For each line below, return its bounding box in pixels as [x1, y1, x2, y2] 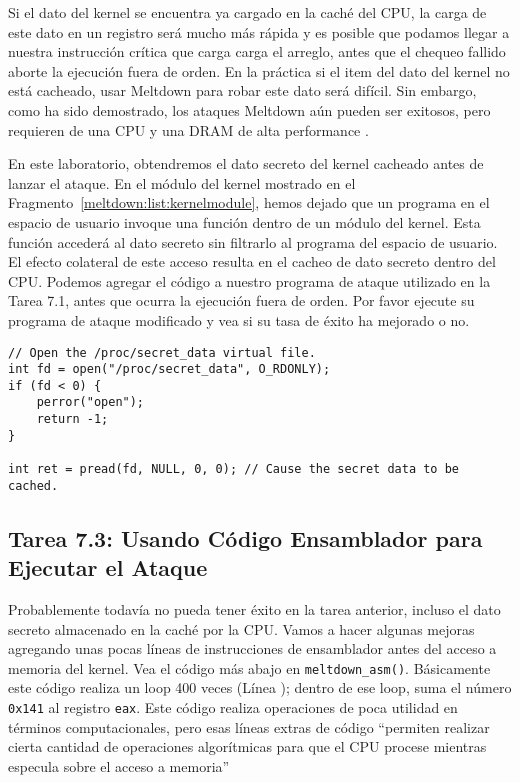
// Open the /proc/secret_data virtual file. [8, 345, 316, 360]
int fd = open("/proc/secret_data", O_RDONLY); [8, 362, 331, 377]
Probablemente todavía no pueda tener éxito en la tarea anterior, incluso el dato [8, 599, 501, 619]
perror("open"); [36, 395, 145, 410]
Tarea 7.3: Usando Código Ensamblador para [8, 522, 483, 553]
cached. [8, 478, 59, 493]
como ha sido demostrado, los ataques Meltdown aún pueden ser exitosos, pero [8, 99, 491, 120]
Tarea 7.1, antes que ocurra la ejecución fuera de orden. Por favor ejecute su [8, 290, 475, 311]
